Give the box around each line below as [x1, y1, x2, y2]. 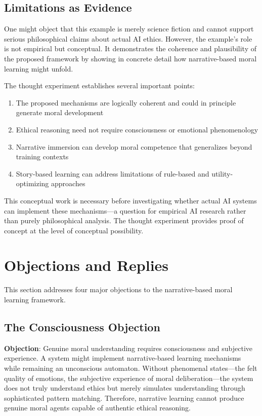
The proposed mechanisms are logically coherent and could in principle [16, 97, 236, 108]
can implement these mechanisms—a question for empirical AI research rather [4, 205, 246, 216]
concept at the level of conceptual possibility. [4, 225, 144, 235]
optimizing [16, 178, 49, 189]
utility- [211, 168, 233, 179]
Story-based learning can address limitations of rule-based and [16, 168, 209, 179]
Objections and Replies [4, 255, 169, 275]
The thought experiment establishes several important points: [4, 80, 195, 91]
